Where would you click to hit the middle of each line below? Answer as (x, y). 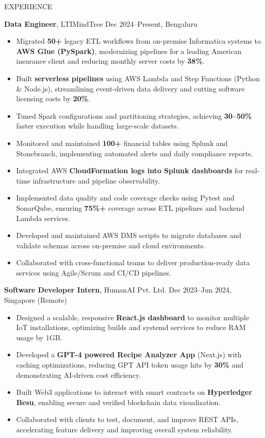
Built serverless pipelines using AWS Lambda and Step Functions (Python (138, 78)
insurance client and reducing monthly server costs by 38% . (110, 61)
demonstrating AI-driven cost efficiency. (78, 375)
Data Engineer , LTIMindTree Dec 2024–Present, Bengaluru (101, 23)
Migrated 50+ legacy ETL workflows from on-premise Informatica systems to (138, 41)
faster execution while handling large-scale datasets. (97, 126)
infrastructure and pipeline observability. (96, 180)
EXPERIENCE (28, 6)
